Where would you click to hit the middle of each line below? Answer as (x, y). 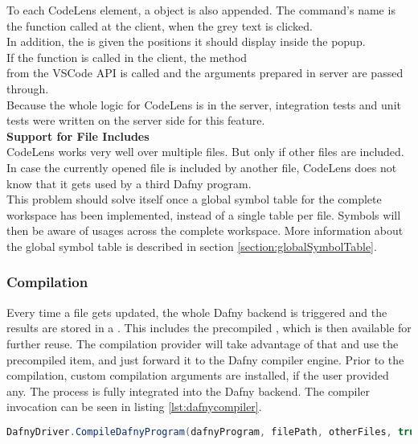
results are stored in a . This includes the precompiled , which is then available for (209, 328)
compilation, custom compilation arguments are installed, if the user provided (198, 375)
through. (28, 88)
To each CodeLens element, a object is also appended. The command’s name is (201, 10)
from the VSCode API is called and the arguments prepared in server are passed (205, 73)
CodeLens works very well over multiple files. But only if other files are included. (205, 152)
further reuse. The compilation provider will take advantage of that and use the (203, 343)
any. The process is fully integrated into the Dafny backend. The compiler (189, 391)
